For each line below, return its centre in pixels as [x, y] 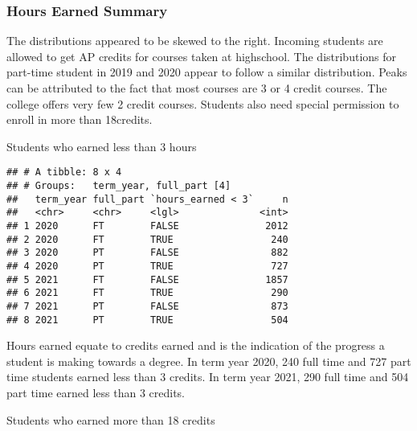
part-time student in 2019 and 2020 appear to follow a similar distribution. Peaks [207, 72]
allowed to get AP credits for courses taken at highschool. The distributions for [202, 56]
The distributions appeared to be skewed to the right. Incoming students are [195, 41]
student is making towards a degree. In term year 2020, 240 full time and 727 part [209, 361]
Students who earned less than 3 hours [102, 146]
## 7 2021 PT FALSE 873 [147, 306]
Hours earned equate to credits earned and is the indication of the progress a [196, 345]
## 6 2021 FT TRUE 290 [147, 293]
